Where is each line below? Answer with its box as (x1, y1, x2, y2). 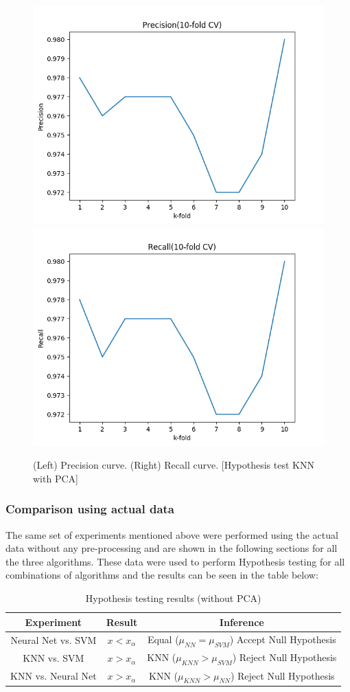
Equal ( (147, 632, 179, 647)
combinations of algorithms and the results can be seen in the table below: (5, 568, 318, 582)
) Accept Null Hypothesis (229, 632, 336, 647)
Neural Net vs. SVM (10, 633, 97, 647)
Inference (219, 614, 264, 629)
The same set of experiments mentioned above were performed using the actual (5, 527, 338, 542)
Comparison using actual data (5, 500, 174, 517)
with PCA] (33, 471, 78, 485)
